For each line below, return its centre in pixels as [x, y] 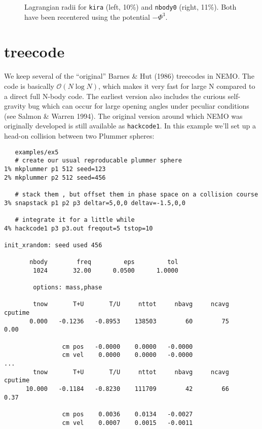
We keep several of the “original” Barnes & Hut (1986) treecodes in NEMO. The [129, 76]
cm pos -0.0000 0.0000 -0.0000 [127, 346]
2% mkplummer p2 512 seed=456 [55, 177]
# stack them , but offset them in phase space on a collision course [137, 194]
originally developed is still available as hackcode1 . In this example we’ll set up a [130, 126]
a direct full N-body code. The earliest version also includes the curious [115, 96]
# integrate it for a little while [75, 220]
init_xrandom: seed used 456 [53, 245]
